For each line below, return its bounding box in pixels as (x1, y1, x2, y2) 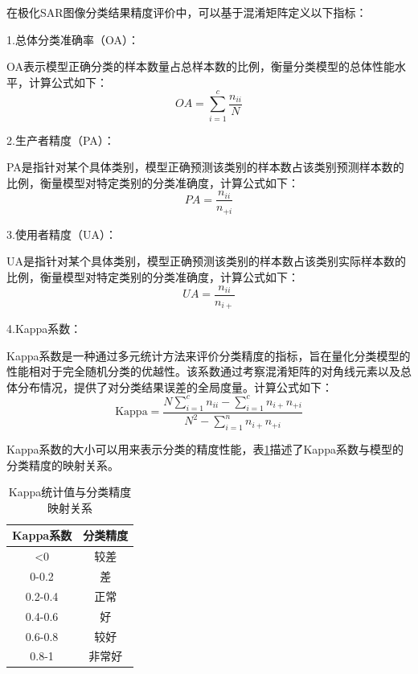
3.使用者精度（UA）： (6, 225, 117, 242)
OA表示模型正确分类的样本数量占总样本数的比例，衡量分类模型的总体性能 (6, 58, 395, 75)
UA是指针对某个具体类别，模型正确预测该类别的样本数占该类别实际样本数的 (6, 253, 406, 269)
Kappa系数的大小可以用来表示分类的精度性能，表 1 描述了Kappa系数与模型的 (6, 440, 404, 457)
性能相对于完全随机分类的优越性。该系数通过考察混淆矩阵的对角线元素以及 (6, 363, 400, 380)
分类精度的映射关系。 (6, 456, 119, 473)
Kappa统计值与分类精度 (8, 483, 132, 500)
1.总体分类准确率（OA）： (6, 31, 139, 47)
